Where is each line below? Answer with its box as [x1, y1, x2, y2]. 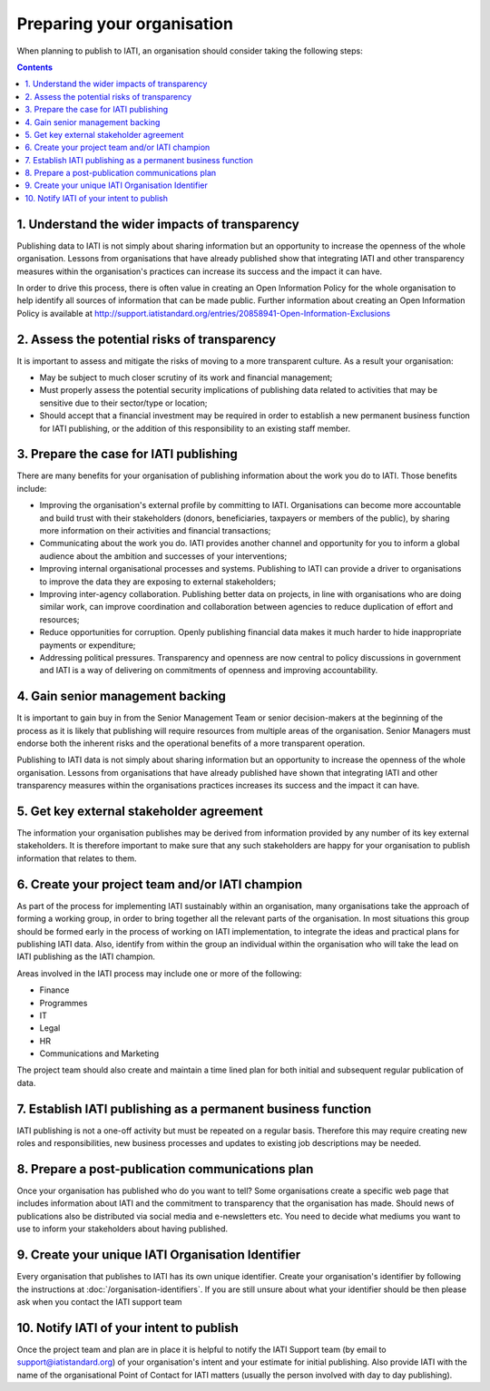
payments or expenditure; [39, 640, 136, 651]
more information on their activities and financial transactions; [39, 525, 271, 536]
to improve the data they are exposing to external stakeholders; [39, 576, 277, 587]
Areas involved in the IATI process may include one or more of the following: [16, 967, 302, 979]
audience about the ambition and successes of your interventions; [39, 550, 288, 562]
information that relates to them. [16, 853, 137, 864]
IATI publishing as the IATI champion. [16, 951, 156, 962]
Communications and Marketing [39, 1048, 160, 1059]
